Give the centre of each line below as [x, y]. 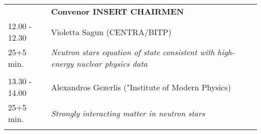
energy [62, 63]
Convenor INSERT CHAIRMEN [117, 11]
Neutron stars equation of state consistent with [133, 52]
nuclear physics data [112, 63]
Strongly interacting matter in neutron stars [128, 113]
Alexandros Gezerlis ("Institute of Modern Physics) [141, 87]
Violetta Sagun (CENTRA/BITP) [111, 32]
